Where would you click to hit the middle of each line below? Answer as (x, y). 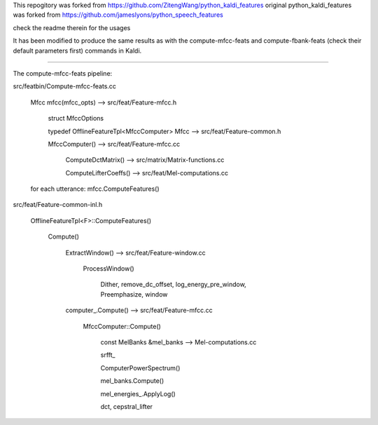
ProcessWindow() (108, 269)
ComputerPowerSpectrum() (140, 367)
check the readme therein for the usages (72, 27)
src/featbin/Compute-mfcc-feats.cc (65, 86)
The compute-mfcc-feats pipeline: (63, 73)
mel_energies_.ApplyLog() (138, 393)
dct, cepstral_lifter (127, 406)
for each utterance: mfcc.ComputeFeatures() (95, 189)
